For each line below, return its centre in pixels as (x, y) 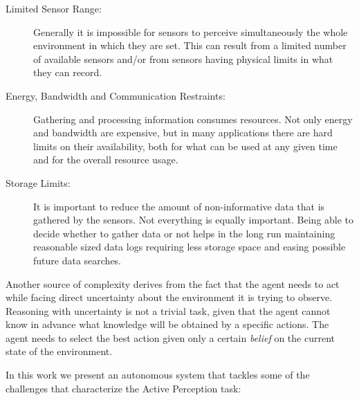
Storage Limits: (38, 182)
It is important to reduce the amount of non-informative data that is (179, 206)
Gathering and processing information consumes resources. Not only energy (193, 119)
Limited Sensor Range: (54, 8)
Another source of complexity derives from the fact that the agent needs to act (173, 283)
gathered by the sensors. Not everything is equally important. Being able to (194, 220)
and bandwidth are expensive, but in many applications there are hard (183, 133)
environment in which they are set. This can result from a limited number (190, 45)
